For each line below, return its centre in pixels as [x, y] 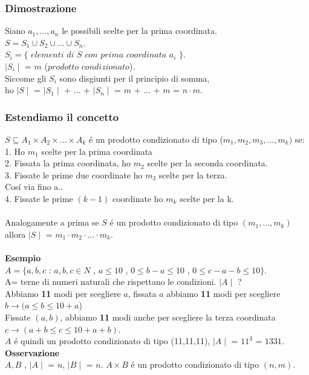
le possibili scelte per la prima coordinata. [139, 31]
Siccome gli [26, 78]
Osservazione [32, 352]
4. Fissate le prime [39, 198]
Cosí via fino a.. [34, 187]
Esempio [23, 257]
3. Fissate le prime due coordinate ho [74, 174]
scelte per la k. [207, 198]
